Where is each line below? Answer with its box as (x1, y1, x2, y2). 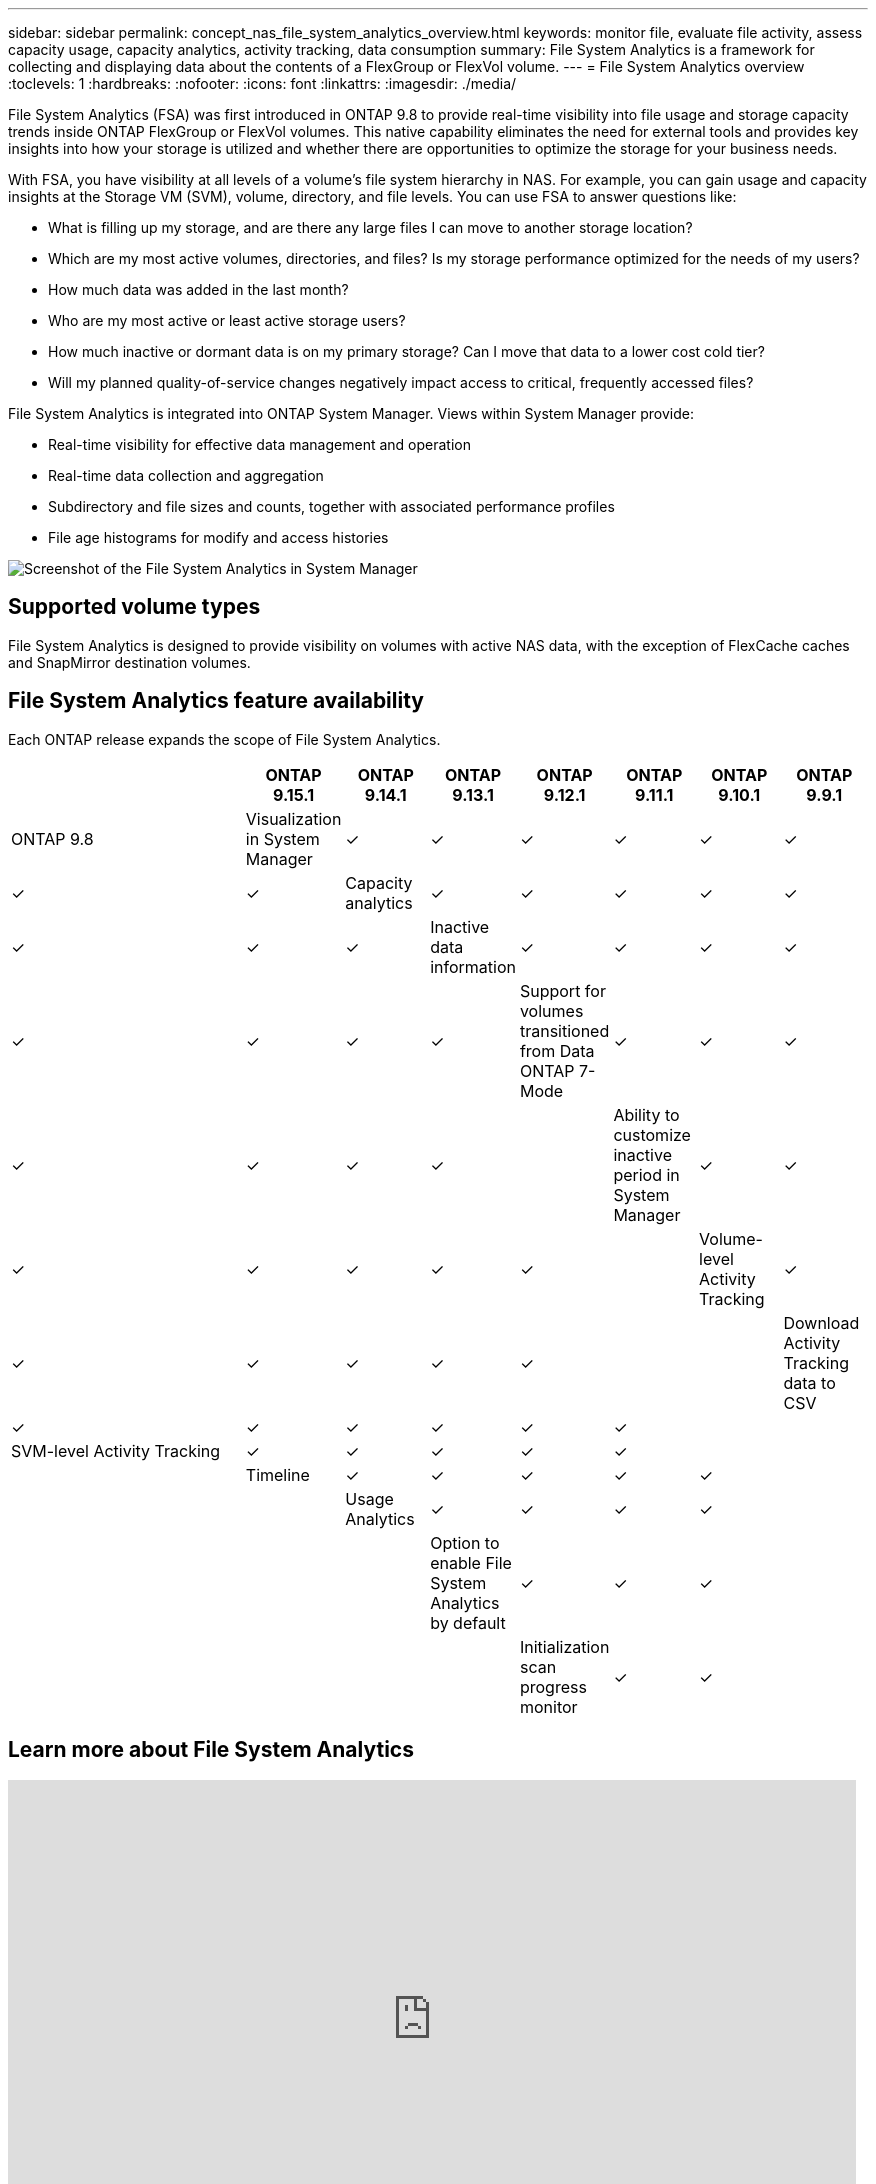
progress (519, 1676, 587, 1697)
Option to (430, 1532, 500, 1553)
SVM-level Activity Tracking (11, 1440, 221, 1461)
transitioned (519, 1020, 610, 1041)
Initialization (519, 1636, 610, 1657)
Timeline (245, 1464, 310, 1485)
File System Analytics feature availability (8, 688, 424, 714)
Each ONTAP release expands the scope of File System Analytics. (8, 730, 441, 748)
